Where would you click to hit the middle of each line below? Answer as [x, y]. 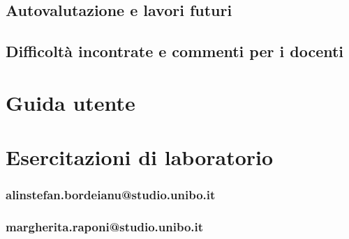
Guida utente [70, 102]
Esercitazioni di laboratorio [140, 157]
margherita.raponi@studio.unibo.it [105, 227]
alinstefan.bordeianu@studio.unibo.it [111, 195]
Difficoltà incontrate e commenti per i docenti [175, 51]
